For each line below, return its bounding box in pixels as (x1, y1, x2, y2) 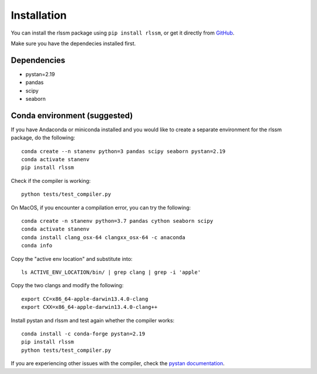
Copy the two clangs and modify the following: (11, 282, 124, 289)
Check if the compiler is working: (11, 177, 91, 184)
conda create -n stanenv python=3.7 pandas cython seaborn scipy (21, 217, 214, 225)
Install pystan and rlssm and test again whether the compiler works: (11, 317, 175, 324)
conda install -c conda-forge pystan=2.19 (21, 330, 146, 337)
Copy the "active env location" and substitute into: (11, 255, 133, 262)
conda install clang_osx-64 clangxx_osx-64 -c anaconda (21, 234, 186, 240)
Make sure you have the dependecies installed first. (11, 40, 136, 47)
